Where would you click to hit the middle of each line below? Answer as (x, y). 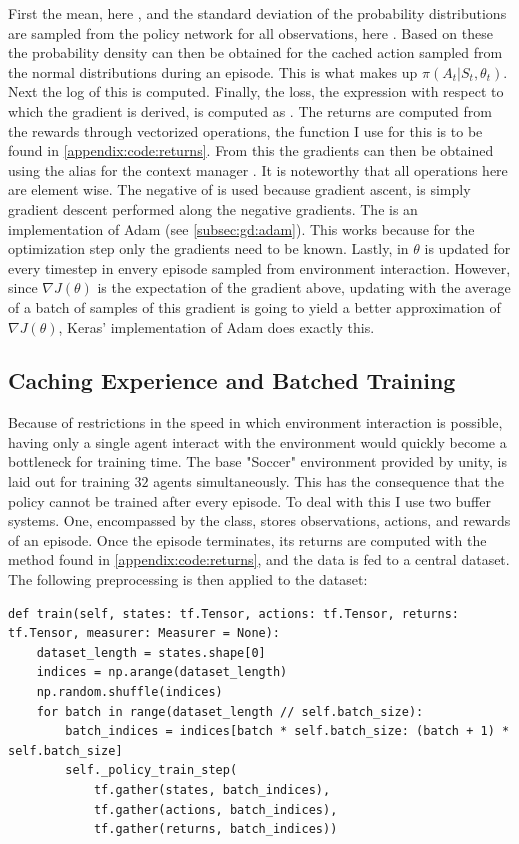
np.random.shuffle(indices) (129, 692)
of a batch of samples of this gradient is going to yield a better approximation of (254, 306)
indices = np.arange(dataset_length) (162, 672)
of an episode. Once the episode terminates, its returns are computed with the (247, 539)
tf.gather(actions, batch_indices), (215, 809)
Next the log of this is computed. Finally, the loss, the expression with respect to (256, 91)
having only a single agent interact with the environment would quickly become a (257, 441)
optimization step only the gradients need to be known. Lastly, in (208, 248)
